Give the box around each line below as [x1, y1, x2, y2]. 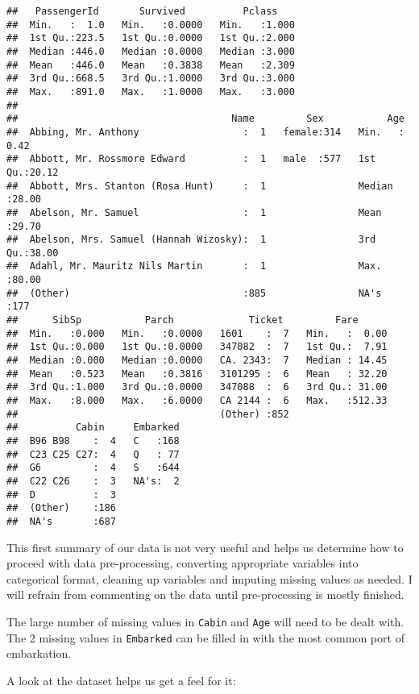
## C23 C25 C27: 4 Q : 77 [6, 448, 180, 460]
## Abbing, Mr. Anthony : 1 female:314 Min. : [6, 126, 404, 138]
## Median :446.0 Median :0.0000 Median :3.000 [6, 45, 295, 57]
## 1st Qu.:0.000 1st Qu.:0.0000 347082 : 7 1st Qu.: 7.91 [6, 341, 388, 353]
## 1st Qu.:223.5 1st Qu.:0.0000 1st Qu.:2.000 [6, 32, 295, 44]
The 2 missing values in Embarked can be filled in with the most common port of [6, 629, 404, 646]
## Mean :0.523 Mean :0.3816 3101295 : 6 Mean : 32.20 [6, 368, 388, 380]
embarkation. [6, 645, 72, 662]
